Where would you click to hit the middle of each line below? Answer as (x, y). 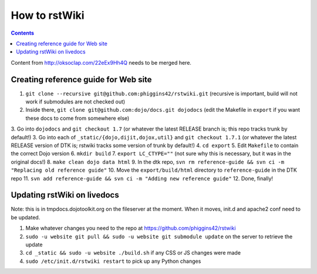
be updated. (26, 217)
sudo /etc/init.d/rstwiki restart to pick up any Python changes (113, 261)
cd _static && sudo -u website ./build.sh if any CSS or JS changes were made (133, 253)
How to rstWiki (48, 15)
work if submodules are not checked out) (75, 102)
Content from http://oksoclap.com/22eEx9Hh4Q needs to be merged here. (101, 62)
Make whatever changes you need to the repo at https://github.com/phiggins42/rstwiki (131, 228)
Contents (23, 33)
